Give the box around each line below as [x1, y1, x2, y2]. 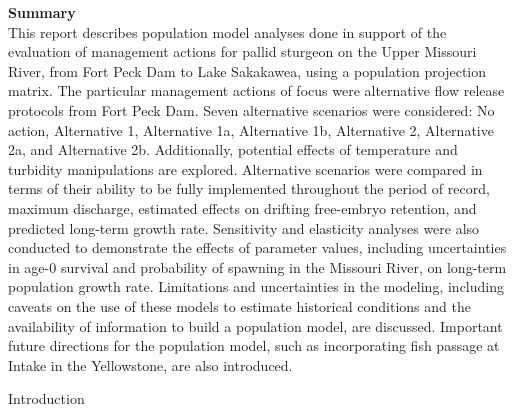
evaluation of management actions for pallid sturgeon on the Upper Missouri [8, 41, 477, 62]
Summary [8, 2, 76, 22]
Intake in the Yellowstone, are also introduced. [8, 354, 293, 375]
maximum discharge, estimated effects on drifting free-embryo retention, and [8, 197, 477, 218]
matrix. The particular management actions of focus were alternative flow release [8, 80, 505, 101]
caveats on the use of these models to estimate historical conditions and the [8, 295, 471, 316]
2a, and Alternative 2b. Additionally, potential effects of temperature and [8, 139, 458, 160]
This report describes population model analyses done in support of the [8, 21, 447, 42]
